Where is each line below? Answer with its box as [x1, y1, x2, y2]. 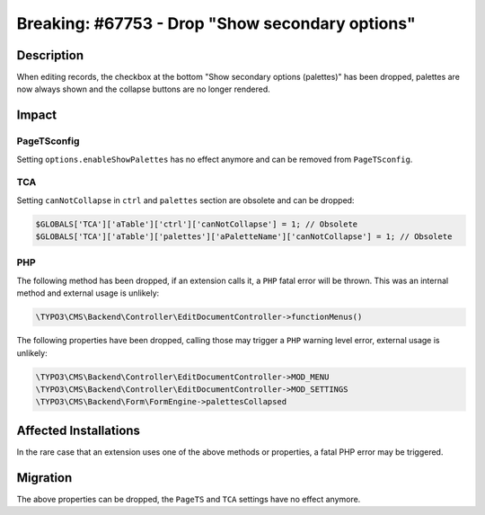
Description [16, 48, 84, 63]
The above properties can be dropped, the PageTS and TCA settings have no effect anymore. [16, 493, 361, 504]
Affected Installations [16, 422, 141, 438]
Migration [16, 470, 73, 485]
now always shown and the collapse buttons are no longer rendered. [16, 84, 271, 94]
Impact [16, 108, 57, 123]
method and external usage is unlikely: [16, 288, 160, 298]
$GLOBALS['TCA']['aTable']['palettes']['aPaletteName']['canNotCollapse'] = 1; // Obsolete [35, 232, 453, 242]
